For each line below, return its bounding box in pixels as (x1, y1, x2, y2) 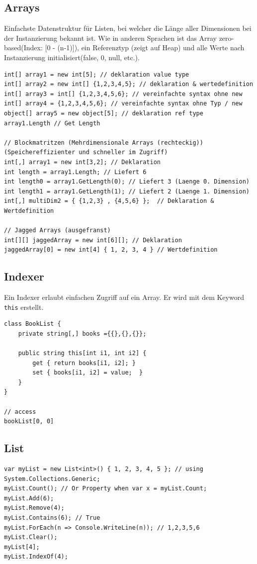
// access (4, 408, 36, 415)
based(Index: (4, 42, 43, 53)
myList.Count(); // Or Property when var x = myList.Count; (4, 485, 207, 492)
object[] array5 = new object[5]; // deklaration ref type (4, 109, 203, 117)
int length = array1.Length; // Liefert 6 (4, 168, 147, 176)
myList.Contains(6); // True (4, 514, 100, 522)
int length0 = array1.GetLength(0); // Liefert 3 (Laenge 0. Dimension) (4, 178, 250, 186)
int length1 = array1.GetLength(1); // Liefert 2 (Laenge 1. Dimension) (4, 188, 250, 195)
